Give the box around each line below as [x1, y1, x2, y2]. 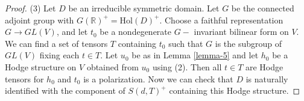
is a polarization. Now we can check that [83, 72, 233, 85]
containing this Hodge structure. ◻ [169, 84, 300, 97]
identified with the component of [5, 84, 125, 97]
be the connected [231, 2, 294, 14]
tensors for [5, 72, 44, 85]
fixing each [39, 49, 80, 61]
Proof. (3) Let [5, 2, 56, 14]
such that [168, 37, 203, 49]
